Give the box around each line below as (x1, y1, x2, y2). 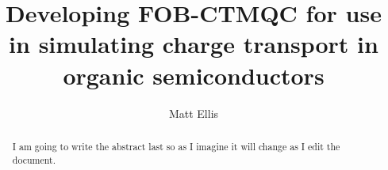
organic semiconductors (63, 59, 325, 91)
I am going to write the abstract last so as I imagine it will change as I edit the (12, 139, 340, 153)
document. (12, 153, 56, 166)
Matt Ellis (168, 104, 219, 121)
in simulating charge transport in (9, 28, 378, 60)
